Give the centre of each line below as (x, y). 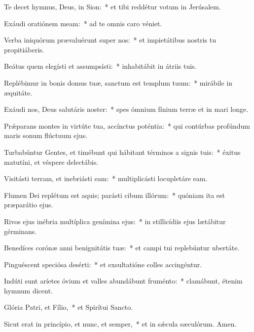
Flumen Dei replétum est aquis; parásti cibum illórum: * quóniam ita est (115, 195)
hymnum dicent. (28, 290)
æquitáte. (18, 92)
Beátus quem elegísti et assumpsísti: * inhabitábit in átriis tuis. (100, 66)
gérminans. (20, 231)
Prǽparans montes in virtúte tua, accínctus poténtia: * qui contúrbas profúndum (127, 125)
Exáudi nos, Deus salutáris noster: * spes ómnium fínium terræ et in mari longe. (126, 109)
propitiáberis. (24, 49)
